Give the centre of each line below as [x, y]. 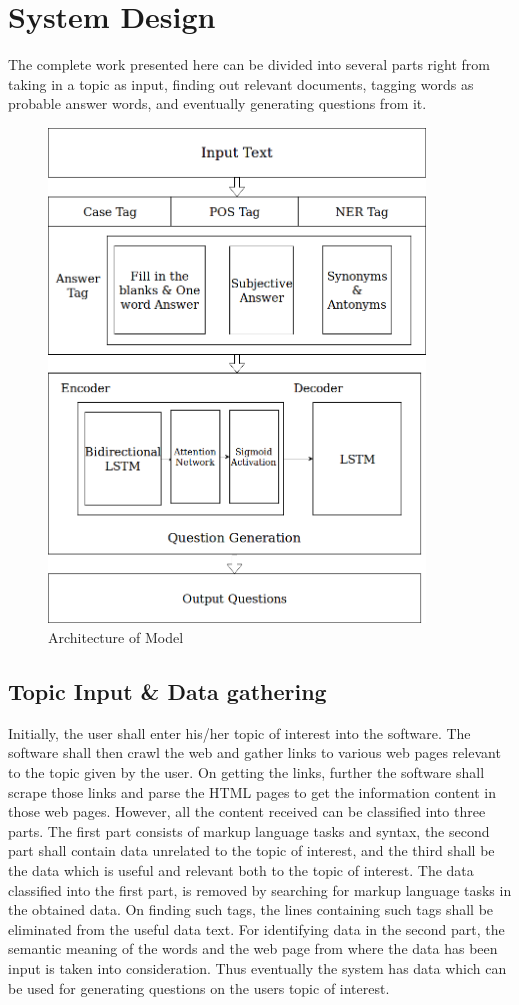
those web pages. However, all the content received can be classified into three [247, 811]
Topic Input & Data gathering [167, 691]
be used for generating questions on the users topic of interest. [199, 987]
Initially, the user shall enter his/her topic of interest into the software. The [239, 732]
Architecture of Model [116, 637]
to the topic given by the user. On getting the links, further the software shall [246, 772]
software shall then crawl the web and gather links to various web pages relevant [254, 752]
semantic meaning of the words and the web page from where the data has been [253, 948]
